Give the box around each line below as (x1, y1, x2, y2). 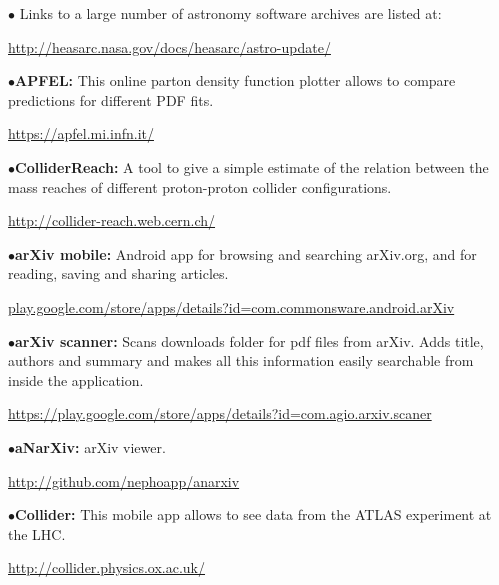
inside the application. (8, 369, 144, 390)
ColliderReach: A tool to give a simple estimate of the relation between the (15, 156, 489, 177)
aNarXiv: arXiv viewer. (15, 436, 166, 457)
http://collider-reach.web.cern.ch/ (8, 210, 216, 231)
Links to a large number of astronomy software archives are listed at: (19, 3, 442, 23)
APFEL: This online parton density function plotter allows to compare (15, 70, 456, 91)
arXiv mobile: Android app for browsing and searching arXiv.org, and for (15, 243, 477, 264)
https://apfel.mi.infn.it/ (8, 123, 154, 144)
